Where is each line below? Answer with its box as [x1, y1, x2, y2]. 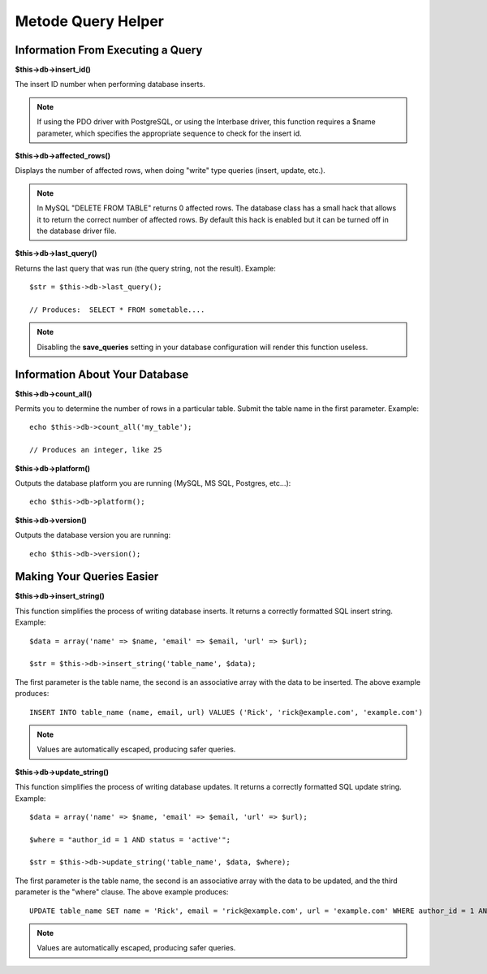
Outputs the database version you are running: [15, 530, 171, 540]
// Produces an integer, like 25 [29, 445, 162, 455]
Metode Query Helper [15, 12, 164, 30]
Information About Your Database [15, 367, 189, 381]
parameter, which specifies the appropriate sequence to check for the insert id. [37, 128, 302, 138]
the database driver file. [37, 226, 117, 236]
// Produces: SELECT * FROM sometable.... [29, 305, 205, 314]
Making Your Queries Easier [15, 569, 159, 584]
